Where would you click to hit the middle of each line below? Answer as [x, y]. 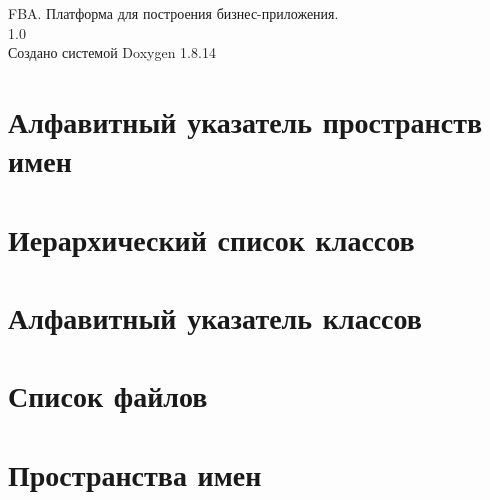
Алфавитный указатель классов [215, 316]
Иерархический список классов [211, 238]
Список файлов [108, 395]
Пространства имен [135, 473]
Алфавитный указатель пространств [245, 120]
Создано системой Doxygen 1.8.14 [112, 52]
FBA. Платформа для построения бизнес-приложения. [173, 13]
